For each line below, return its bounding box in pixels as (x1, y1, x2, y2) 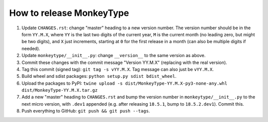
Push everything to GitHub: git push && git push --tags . (21, 108, 150, 114)
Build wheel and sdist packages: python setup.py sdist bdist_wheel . (21, 73, 177, 79)
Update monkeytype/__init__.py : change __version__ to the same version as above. (21, 53, 206, 59)
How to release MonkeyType (9, 7, 129, 18)
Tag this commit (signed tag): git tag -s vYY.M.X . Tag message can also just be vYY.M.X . (21, 66, 214, 72)
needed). (21, 45, 41, 52)
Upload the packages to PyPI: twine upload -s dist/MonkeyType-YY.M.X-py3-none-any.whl (21, 80, 228, 86)
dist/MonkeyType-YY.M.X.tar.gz (21, 87, 98, 93)
